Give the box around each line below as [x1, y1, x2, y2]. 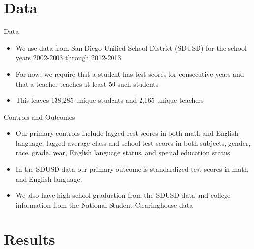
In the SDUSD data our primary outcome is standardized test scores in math [15, 164, 248, 174]
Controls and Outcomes [4, 111, 75, 122]
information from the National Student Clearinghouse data [15, 199, 193, 210]
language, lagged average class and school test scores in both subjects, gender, [15, 137, 251, 148]
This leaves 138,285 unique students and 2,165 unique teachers [15, 95, 204, 105]
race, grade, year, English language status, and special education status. [15, 147, 232, 157]
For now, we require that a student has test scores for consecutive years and [15, 68, 244, 79]
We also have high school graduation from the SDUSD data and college [15, 190, 231, 200]
